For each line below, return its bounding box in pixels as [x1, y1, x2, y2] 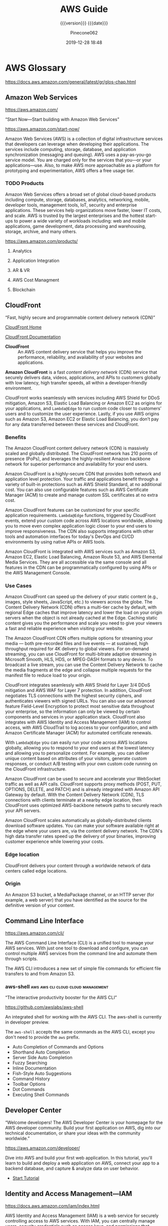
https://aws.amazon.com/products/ [5, 238, 78, 244]
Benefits [5, 433, 26, 440]
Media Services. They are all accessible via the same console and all [5, 559, 146, 565]
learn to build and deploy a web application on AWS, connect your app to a [5, 1160, 159, 1166]
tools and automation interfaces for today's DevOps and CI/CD [5, 533, 134, 539]
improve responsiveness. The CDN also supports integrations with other [5, 528, 154, 534]
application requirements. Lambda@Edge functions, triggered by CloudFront [5, 512, 156, 518]
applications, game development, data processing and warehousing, [5, 223, 146, 229]
